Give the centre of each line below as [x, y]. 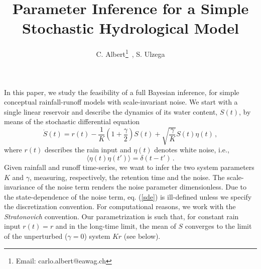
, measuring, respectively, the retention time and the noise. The [127, 177]
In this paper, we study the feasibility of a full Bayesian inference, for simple [122, 92]
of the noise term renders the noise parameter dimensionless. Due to [142, 187]
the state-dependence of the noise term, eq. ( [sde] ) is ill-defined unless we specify [128, 196]
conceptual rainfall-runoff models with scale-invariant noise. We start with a [121, 102]
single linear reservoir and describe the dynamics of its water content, [111, 111]
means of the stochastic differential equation [72, 121]
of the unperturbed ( [36, 236]
